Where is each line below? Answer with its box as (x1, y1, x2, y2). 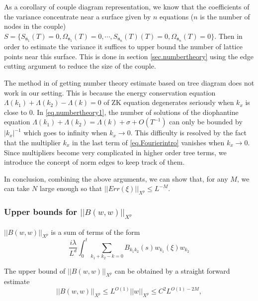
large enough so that (39, 183, 102, 194)
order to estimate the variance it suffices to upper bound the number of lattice (4, 41, 243, 52)
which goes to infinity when (23, 127, 107, 138)
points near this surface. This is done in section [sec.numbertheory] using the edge (4, 51, 254, 61)
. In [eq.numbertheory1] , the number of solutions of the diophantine (32, 106, 239, 117)
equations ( (160, 11, 194, 21)
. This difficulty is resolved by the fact (130, 127, 247, 138)
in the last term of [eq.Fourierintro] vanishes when (72, 137, 225, 147)
